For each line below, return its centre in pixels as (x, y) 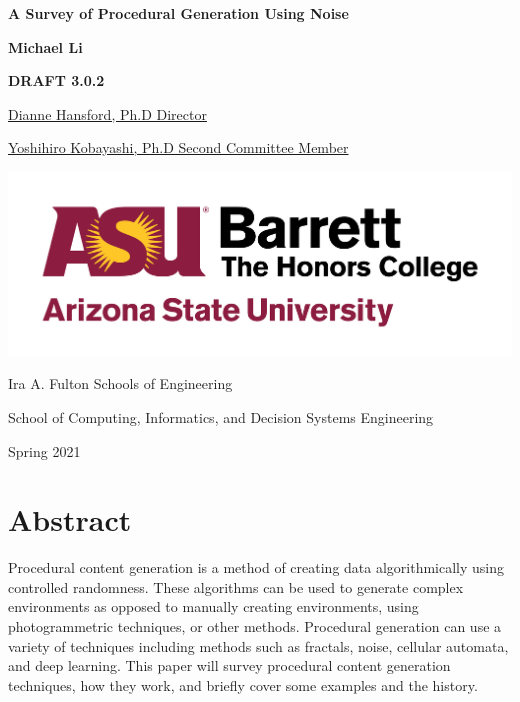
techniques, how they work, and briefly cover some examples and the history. (243, 684)
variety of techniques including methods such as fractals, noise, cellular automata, (258, 645)
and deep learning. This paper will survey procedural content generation (229, 665)
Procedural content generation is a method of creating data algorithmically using (256, 567)
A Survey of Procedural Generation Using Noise (178, 13)
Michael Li (45, 46)
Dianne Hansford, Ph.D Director (107, 113)
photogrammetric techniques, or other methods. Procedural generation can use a (255, 626)
